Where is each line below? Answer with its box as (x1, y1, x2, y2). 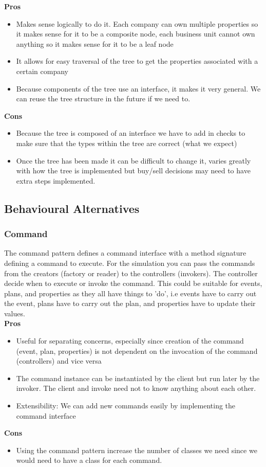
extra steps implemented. (16, 175, 96, 186)
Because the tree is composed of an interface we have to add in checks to (16, 128, 245, 138)
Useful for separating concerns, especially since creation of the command (16, 335, 244, 346)
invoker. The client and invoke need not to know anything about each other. (16, 383, 256, 393)
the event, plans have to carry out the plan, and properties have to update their (4, 298, 256, 309)
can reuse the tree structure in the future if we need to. (16, 93, 191, 104)
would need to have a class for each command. (16, 455, 162, 465)
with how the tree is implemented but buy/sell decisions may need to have (16, 165, 251, 176)
